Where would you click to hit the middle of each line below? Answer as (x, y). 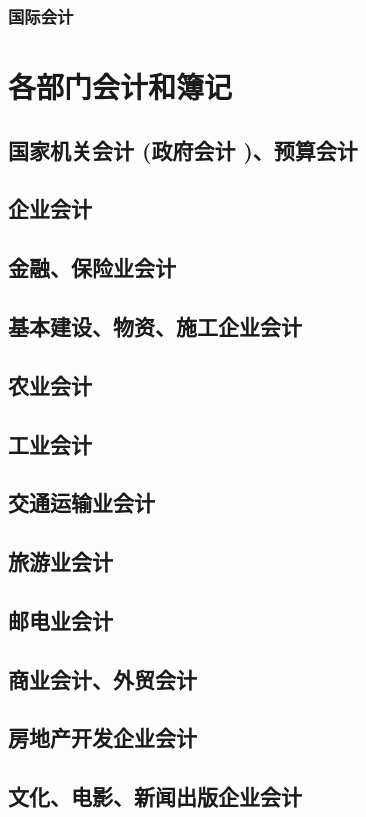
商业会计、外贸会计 (102, 678)
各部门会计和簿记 (120, 86)
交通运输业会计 (81, 502)
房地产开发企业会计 (102, 737)
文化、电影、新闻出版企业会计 (155, 796)
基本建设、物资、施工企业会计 (155, 325)
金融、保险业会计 (92, 267)
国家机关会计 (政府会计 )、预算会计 (183, 149)
